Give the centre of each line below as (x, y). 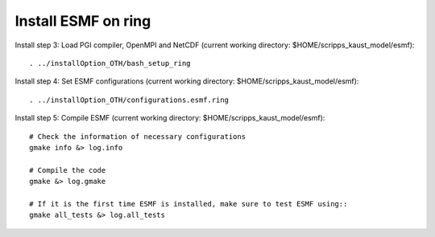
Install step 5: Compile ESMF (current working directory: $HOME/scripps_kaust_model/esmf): (170, 118)
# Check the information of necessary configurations (137, 136)
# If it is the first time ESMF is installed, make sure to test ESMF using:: (188, 204)
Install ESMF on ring (83, 21)
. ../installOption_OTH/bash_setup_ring (110, 63)
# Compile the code (68, 170)
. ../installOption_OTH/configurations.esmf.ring (129, 100)
